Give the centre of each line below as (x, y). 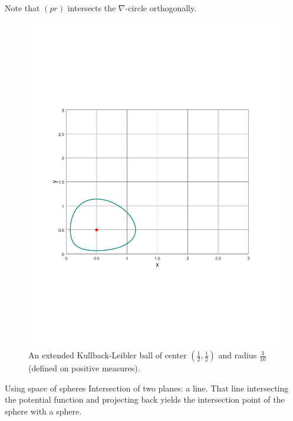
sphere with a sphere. (43, 411)
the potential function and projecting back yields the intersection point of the (145, 399)
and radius (238, 355)
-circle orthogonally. (161, 8)
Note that (22, 8)
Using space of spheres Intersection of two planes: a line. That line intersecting (147, 388)
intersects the (92, 8)
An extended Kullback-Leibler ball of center (108, 355)
